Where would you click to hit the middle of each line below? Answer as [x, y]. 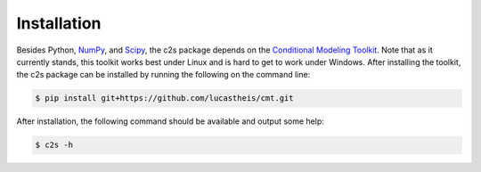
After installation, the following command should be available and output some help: [171, 121]
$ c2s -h [54, 145]
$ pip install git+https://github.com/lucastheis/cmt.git [164, 98]
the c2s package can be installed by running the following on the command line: [163, 75]
